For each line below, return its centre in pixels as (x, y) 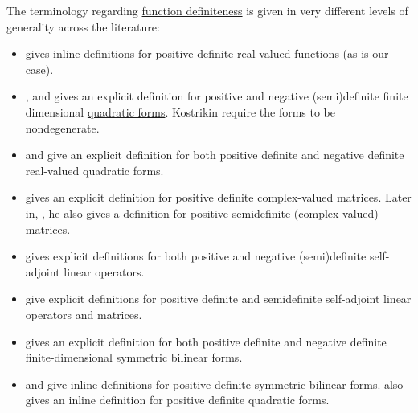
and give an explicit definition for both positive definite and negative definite (215, 155)
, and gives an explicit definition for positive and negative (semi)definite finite (217, 96)
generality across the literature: (83, 26)
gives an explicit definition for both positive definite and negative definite (206, 341)
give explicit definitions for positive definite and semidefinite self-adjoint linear (218, 299)
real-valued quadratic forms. (94, 170)
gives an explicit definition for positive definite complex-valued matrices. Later (218, 197)
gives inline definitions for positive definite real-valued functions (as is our (207, 53)
